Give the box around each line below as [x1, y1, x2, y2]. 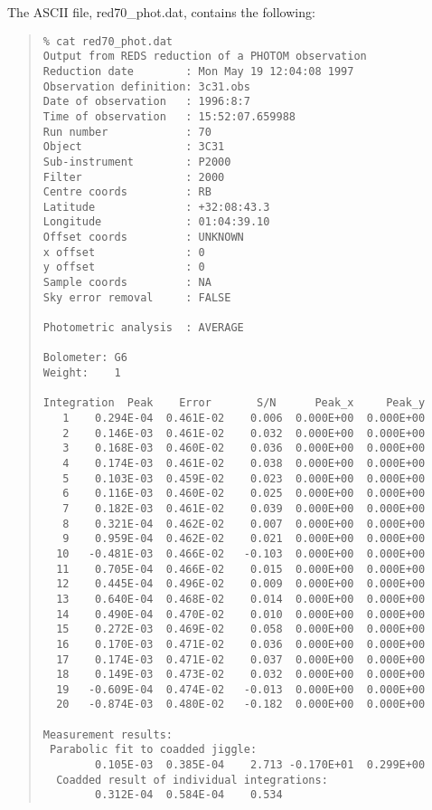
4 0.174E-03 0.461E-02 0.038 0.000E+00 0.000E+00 [62, 456, 426, 470]
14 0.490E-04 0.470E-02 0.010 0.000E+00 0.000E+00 [56, 607, 426, 621]
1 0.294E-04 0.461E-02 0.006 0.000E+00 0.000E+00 [62, 412, 426, 424]
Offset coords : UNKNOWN [42, 231, 244, 244]
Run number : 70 [42, 125, 211, 138]
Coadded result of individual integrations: [56, 773, 328, 786]
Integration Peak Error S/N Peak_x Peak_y [42, 396, 426, 410]
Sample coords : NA [42, 276, 211, 290]
